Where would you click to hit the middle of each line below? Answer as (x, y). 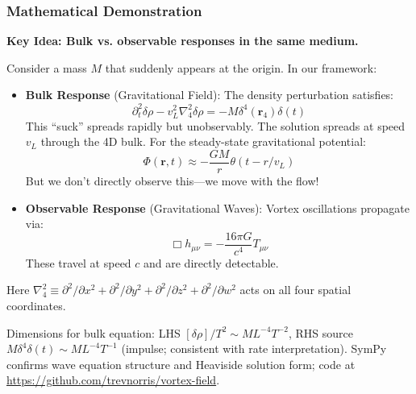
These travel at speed (78, 262)
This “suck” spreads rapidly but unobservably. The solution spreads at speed (215, 125)
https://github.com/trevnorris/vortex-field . (113, 380)
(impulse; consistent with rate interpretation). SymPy (254, 348)
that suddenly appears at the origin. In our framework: (241, 67)
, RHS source (320, 332)
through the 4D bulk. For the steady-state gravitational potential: (203, 141)
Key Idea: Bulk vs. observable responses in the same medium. (183, 41)
